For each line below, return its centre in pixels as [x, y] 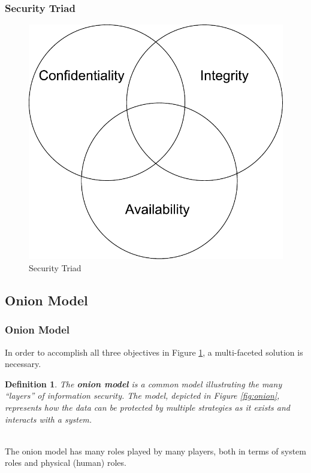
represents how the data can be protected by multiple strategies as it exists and [147, 407]
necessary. [23, 364]
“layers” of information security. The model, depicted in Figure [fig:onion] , [142, 395]
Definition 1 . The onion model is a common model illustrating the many [144, 383]
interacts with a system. [49, 419]
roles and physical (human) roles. [66, 463]
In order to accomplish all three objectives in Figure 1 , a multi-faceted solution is [154, 352]
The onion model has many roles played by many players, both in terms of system [155, 451]
